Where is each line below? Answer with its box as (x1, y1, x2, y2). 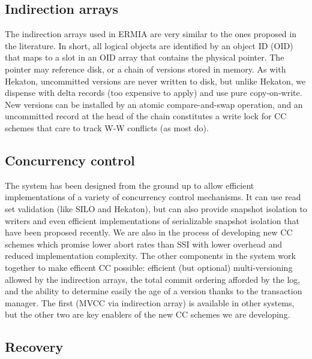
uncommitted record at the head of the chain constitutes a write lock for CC (5, 110, 287, 122)
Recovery (5, 337, 64, 356)
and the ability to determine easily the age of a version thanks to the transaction (5, 285, 302, 297)
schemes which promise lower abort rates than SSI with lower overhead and (5, 237, 283, 250)
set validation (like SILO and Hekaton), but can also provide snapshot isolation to (5, 202, 307, 215)
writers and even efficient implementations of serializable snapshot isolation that (5, 214, 299, 227)
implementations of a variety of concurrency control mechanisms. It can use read (5, 191, 301, 203)
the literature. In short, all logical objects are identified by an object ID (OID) (5, 39, 293, 52)
